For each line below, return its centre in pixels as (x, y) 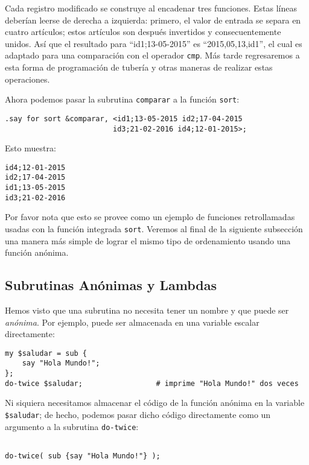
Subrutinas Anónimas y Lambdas (111, 285)
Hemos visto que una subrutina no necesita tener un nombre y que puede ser (147, 310)
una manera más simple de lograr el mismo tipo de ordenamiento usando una (148, 240)
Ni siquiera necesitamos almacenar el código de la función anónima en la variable (155, 403)
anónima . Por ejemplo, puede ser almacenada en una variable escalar (132, 322)
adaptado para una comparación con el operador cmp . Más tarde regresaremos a (152, 55)
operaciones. (27, 79)
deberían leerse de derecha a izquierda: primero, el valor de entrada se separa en (153, 20)
